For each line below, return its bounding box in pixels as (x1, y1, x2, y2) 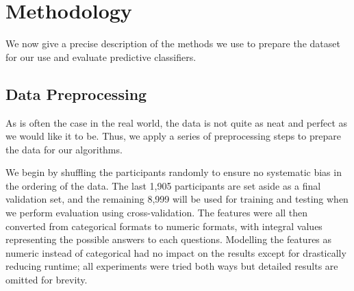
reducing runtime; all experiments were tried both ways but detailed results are (5, 259, 338, 273)
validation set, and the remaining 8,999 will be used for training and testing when (5, 192, 349, 206)
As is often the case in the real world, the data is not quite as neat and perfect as (5, 115, 348, 129)
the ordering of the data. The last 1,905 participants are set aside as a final (5, 178, 321, 192)
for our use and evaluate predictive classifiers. (5, 49, 197, 64)
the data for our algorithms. (5, 142, 123, 156)
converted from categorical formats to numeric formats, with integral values (5, 218, 323, 233)
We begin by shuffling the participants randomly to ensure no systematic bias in (5, 165, 342, 179)
